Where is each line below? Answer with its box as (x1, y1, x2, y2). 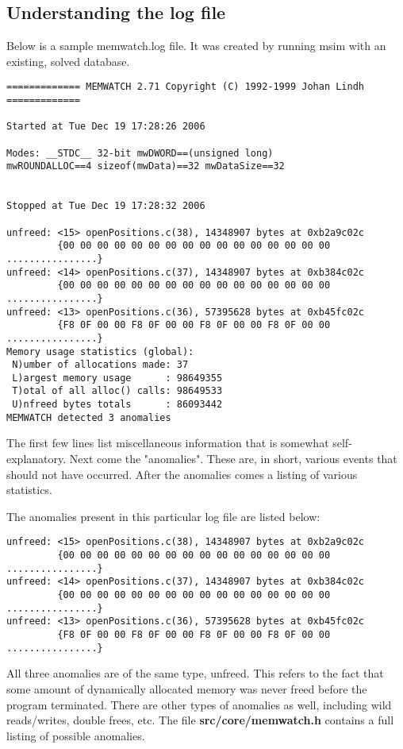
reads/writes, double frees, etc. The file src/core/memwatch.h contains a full (6, 712, 394, 728)
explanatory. (6, 450, 67, 467)
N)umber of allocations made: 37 (12, 359, 189, 371)
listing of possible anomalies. (6, 727, 145, 743)
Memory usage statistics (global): (6, 346, 194, 357)
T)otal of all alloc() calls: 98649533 (12, 385, 223, 397)
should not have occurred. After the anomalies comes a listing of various (6, 465, 358, 482)
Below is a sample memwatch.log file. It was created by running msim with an (6, 37, 386, 54)
